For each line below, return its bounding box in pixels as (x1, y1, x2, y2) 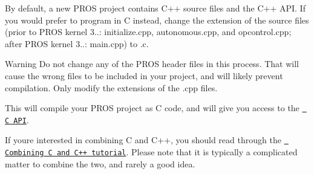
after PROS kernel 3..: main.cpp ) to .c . (5, 37, 149, 50)
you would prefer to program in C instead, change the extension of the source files (5, 13, 309, 26)
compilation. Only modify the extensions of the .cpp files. (5, 81, 218, 94)
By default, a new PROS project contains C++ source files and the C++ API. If (5, 2, 306, 14)
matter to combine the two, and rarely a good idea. (5, 157, 195, 170)
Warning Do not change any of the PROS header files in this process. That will (5, 57, 299, 70)
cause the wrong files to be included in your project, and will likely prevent (5, 69, 283, 82)
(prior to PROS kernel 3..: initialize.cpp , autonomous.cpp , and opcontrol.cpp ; (5, 25, 292, 38)
